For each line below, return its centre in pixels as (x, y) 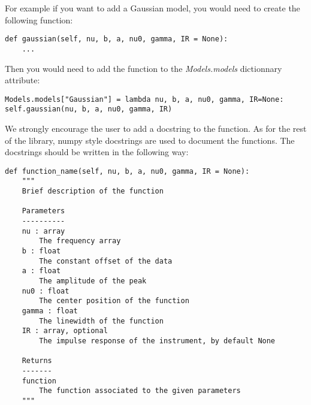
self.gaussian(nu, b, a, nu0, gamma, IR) (89, 109)
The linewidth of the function (101, 321)
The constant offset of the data (106, 261)
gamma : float (50, 311)
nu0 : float (46, 291)
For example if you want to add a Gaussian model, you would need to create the (153, 8)
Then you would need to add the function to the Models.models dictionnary (144, 68)
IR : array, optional (65, 331)
